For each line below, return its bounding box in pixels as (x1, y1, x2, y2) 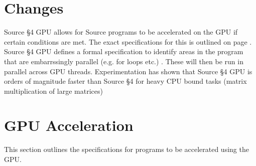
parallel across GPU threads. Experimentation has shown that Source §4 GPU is (4, 66, 252, 76)
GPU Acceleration (4, 115, 134, 135)
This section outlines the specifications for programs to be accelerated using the (4, 144, 249, 154)
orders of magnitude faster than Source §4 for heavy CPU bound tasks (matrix (4, 76, 247, 86)
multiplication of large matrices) (4, 85, 103, 96)
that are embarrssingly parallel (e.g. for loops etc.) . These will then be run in (4, 56, 243, 66)
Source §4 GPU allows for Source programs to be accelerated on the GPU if (4, 27, 238, 37)
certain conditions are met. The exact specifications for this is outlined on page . (4, 36, 252, 47)
